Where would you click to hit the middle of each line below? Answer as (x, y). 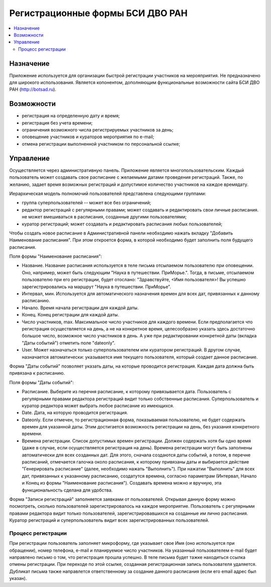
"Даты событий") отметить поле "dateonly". (69, 343)
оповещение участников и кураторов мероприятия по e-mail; (88, 137)
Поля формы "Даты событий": (42, 382)
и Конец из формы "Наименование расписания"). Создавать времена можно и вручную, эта (122, 483)
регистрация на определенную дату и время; (71, 116)
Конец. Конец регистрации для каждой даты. (71, 315)
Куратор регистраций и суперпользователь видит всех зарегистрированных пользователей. (109, 520)
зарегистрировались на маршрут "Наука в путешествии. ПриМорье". (97, 287)
